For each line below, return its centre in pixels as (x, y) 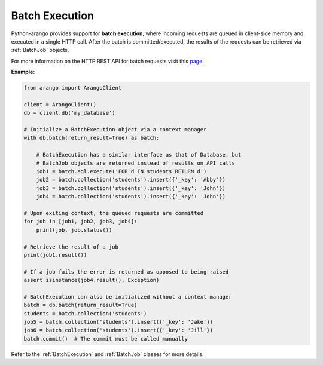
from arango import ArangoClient (73, 88)
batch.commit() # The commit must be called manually (106, 338)
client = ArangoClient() (60, 104)
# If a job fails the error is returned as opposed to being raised (126, 272)
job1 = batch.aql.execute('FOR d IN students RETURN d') (121, 171)
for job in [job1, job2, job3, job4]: (80, 222)
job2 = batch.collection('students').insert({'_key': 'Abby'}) (131, 180)
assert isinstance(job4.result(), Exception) (92, 280)
